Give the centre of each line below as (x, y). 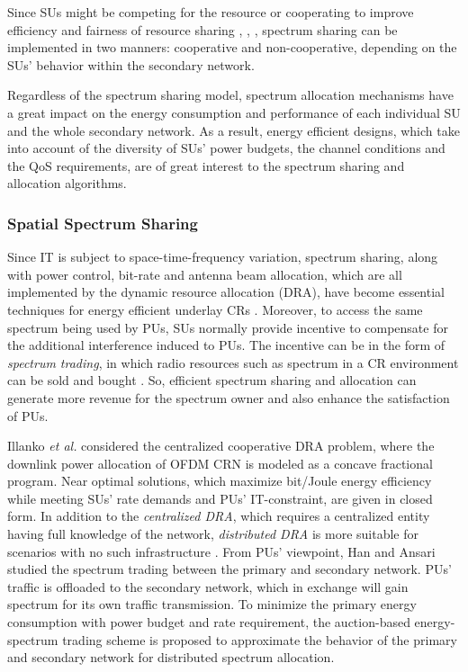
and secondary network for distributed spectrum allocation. (171, 657)
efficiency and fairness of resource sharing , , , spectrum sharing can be (202, 29)
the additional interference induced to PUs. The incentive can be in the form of (226, 345)
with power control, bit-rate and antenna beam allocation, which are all (205, 274)
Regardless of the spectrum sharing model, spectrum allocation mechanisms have (230, 95)
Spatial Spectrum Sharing (103, 223)
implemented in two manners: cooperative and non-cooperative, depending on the (232, 47)
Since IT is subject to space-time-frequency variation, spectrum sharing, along (223, 257)
